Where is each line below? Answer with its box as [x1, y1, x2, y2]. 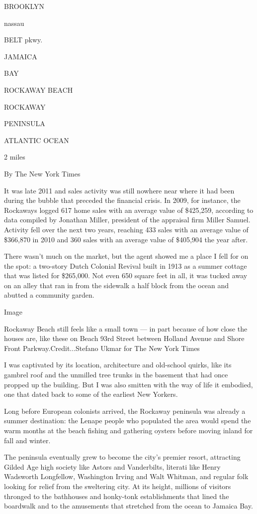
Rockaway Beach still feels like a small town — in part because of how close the [4, 323, 248, 334]
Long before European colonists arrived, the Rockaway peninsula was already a [4, 405, 246, 416]
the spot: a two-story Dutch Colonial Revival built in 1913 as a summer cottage [4, 260, 247, 271]
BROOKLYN [4, 1, 45, 11]
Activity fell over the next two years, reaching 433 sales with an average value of [4, 224, 249, 234]
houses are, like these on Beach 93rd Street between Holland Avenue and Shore [4, 333, 245, 343]
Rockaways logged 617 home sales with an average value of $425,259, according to [4, 204, 254, 215]
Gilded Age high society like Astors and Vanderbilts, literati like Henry [4, 461, 221, 472]
